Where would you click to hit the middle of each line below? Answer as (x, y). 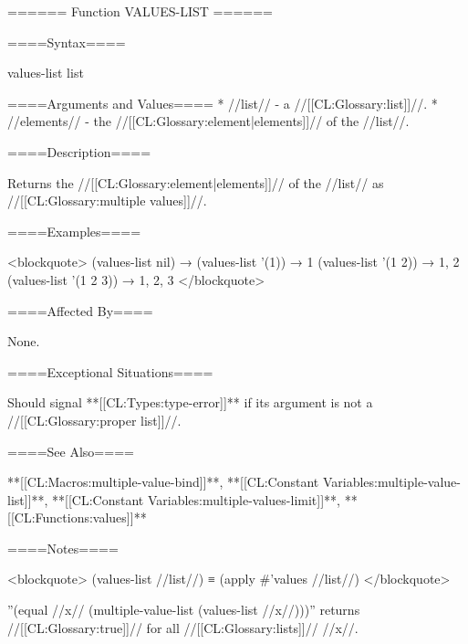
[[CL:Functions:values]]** (77, 517)
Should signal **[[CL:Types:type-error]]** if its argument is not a (190, 402)
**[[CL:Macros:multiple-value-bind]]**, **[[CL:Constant (163, 482)
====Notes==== (63, 548)
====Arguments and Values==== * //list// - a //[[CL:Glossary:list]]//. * (223, 103)
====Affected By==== (80, 310)
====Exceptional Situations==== (110, 371)
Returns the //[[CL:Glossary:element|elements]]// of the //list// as (196, 182)
